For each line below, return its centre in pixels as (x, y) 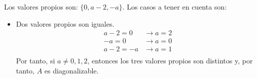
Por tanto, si (35, 61)
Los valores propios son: (41, 7)
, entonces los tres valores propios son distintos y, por (170, 61)
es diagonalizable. (71, 70)
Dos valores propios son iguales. (65, 23)
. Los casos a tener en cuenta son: (175, 7)
